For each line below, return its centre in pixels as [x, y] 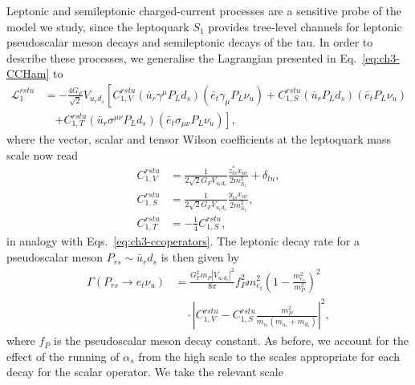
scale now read [43, 154]
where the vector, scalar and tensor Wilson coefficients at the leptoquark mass [199, 139]
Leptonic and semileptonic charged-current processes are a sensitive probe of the [204, 10]
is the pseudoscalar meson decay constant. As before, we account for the [232, 340]
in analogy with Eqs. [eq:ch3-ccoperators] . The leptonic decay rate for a [183, 241]
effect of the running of [63, 356]
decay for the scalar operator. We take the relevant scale [145, 372]
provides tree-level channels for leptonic [305, 26]
